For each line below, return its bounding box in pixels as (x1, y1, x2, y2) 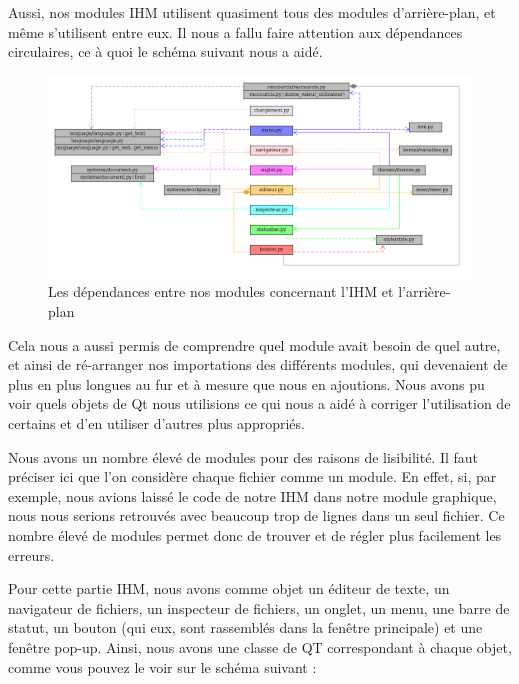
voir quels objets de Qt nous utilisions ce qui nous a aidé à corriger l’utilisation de (8, 393, 511, 414)
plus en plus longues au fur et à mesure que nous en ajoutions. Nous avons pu (8, 373, 485, 394)
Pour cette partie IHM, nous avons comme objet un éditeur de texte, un (8, 578, 450, 599)
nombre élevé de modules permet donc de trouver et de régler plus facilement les (8, 524, 502, 545)
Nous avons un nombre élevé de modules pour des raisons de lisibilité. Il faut (8, 446, 479, 467)
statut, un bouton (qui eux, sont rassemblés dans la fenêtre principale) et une (8, 617, 483, 638)
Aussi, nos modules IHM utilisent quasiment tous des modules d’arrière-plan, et (8, 2, 496, 22)
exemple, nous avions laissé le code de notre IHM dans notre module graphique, (8, 485, 497, 506)
